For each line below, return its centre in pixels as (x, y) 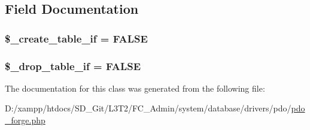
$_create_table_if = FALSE (76, 38)
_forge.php (25, 120)
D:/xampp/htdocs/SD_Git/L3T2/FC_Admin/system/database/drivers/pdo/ (148, 108)
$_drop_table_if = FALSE (73, 66)
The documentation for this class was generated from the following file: (135, 88)
